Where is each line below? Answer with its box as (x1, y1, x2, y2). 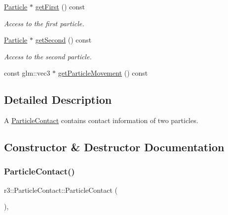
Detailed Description (4, 92, 112, 107)
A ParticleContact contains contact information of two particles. (4, 115, 198, 126)
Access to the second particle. (4, 51, 92, 61)
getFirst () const (35, 1, 85, 11)
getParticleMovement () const (58, 68, 148, 78)
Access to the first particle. (4, 18, 84, 28)
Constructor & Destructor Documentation (4, 139, 225, 155)
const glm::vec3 (4, 68, 50, 78)
